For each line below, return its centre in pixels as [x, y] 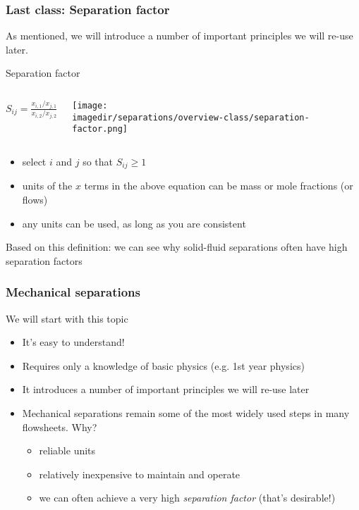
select [34, 161]
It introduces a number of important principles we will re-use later [166, 389]
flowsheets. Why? [60, 427]
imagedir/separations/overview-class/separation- [191, 117]
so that [98, 161]
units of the [47, 186]
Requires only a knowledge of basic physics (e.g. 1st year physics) [163, 365]
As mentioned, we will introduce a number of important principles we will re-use [179, 36]
